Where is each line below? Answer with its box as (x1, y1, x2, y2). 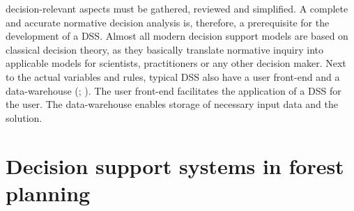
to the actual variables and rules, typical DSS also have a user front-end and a (6, 69, 340, 84)
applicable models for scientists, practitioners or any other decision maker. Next (6, 56, 346, 70)
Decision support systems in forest (6, 151, 344, 180)
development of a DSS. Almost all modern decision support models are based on (6, 29, 348, 43)
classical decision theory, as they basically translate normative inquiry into (6, 42, 324, 56)
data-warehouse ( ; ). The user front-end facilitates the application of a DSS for (6, 83, 341, 97)
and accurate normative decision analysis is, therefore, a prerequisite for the (6, 15, 330, 29)
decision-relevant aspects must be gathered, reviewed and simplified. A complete (6, 1, 348, 15)
